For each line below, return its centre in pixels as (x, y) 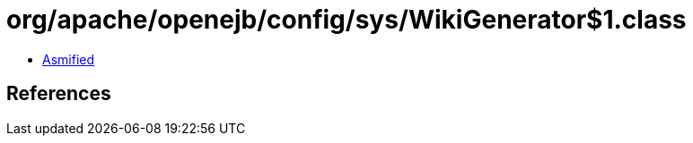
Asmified (69, 59)
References (59, 94)
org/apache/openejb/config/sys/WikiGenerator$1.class (346, 20)
